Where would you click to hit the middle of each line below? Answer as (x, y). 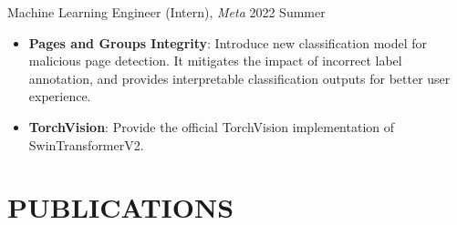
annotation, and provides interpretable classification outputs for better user (239, 78)
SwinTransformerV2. (86, 144)
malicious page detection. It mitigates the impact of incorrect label (215, 61)
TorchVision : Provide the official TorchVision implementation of (212, 126)
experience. (60, 96)
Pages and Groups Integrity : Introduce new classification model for (228, 42)
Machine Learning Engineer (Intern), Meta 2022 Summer (166, 12)
